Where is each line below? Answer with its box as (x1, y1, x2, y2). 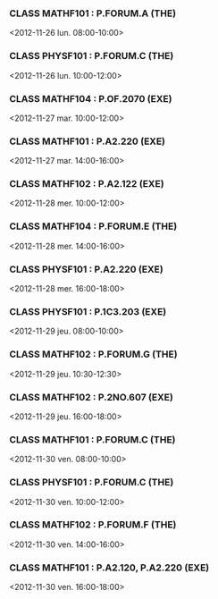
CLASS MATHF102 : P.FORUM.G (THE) (9, 348, 178, 360)
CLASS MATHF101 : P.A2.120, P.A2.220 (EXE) (9, 561, 210, 574)
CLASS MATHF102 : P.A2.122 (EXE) (9, 178, 164, 190)
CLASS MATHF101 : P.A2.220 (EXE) (9, 135, 166, 148)
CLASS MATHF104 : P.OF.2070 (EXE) (9, 92, 172, 105)
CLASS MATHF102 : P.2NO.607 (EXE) (9, 391, 174, 403)
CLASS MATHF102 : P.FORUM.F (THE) (9, 519, 177, 531)
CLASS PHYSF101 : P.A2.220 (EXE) (9, 263, 163, 275)
